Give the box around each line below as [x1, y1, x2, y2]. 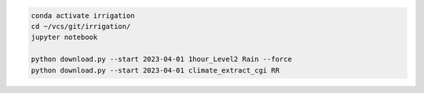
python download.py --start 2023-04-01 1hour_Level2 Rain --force [31, 55, 292, 64]
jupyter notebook [31, 33, 98, 42]
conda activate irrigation [31, 11, 135, 20]
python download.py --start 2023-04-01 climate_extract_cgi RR [31, 66, 280, 74]
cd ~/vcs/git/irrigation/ [31, 22, 131, 30]
